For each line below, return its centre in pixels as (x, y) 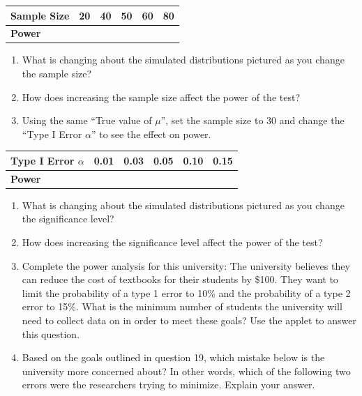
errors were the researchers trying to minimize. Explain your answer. (168, 384)
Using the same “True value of (87, 120)
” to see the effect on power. (151, 134)
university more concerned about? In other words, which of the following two (186, 371)
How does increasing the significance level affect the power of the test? (172, 242)
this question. (51, 334)
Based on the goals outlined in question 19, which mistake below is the (173, 357)
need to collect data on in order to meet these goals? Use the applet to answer (189, 320)
